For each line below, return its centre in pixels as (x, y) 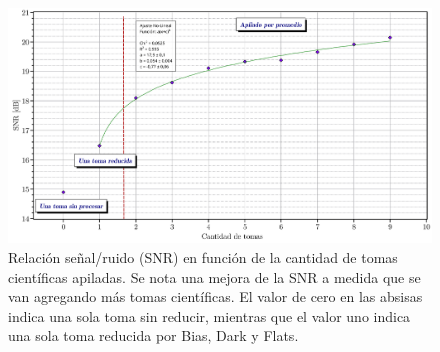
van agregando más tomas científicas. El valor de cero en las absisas (215, 296)
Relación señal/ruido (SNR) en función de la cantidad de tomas (203, 257)
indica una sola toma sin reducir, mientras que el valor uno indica (209, 315)
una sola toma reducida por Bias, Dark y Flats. (153, 335)
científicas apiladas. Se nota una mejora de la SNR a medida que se (214, 276)
